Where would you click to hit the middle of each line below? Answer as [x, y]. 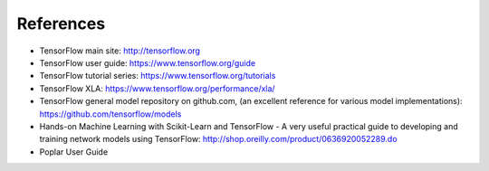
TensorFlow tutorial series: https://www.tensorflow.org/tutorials [158, 76]
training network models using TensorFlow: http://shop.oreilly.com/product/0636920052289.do [218, 139]
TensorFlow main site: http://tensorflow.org [120, 51]
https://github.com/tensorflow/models [110, 114]
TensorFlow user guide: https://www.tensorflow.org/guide [148, 62]
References [61, 24]
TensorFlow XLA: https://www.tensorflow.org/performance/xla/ [157, 88]
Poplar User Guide [74, 152]
